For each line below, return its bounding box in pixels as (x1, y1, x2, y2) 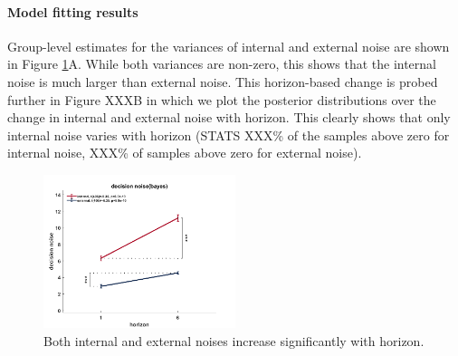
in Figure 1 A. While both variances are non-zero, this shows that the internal (7, 54, 436, 73)
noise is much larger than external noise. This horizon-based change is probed (7, 72, 438, 91)
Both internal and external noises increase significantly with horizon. (43, 332, 425, 351)
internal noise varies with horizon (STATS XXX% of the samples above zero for (7, 125, 450, 144)
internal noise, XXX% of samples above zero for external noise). (7, 143, 362, 162)
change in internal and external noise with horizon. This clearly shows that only (7, 108, 451, 127)
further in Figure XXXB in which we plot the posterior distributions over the (7, 90, 436, 109)
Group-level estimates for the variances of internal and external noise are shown (7, 36, 450, 55)
